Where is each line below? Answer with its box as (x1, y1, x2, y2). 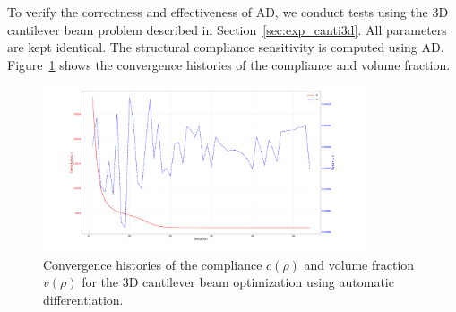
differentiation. (43, 290, 124, 308)
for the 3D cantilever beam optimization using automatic (82, 273, 394, 291)
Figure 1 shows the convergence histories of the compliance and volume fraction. (7, 55, 451, 74)
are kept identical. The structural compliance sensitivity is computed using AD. (7, 38, 444, 56)
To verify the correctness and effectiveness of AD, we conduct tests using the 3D (7, 3, 449, 21)
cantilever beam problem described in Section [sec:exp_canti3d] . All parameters (7, 20, 447, 39)
